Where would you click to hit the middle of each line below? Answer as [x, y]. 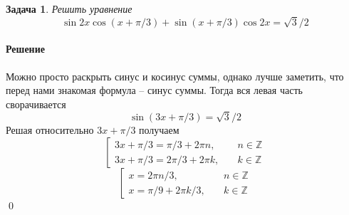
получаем [159, 130]
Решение [25, 49]
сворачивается [36, 104]
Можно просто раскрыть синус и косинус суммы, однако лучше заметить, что [175, 76]
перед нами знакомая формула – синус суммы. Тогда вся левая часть [154, 90]
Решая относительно [50, 130]
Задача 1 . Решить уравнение [69, 9]
